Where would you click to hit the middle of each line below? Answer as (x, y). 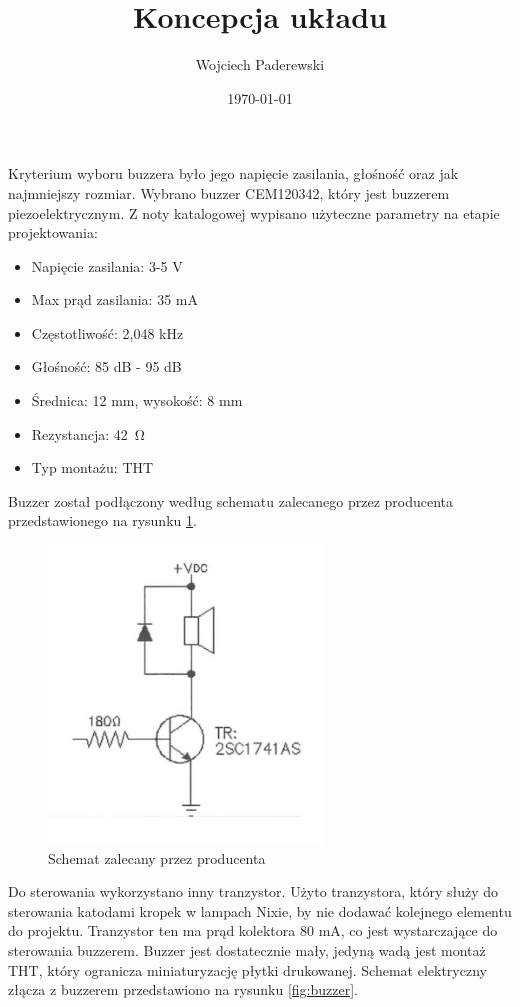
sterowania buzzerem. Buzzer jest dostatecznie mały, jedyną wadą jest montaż (247, 949)
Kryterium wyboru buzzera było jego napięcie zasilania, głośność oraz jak (233, 173)
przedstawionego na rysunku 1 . (102, 520)
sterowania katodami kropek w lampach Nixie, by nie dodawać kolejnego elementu (260, 910)
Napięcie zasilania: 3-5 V (107, 265)
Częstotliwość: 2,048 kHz (107, 332)
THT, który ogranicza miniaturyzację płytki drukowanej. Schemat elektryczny (247, 969)
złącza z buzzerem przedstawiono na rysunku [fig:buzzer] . (183, 989)
